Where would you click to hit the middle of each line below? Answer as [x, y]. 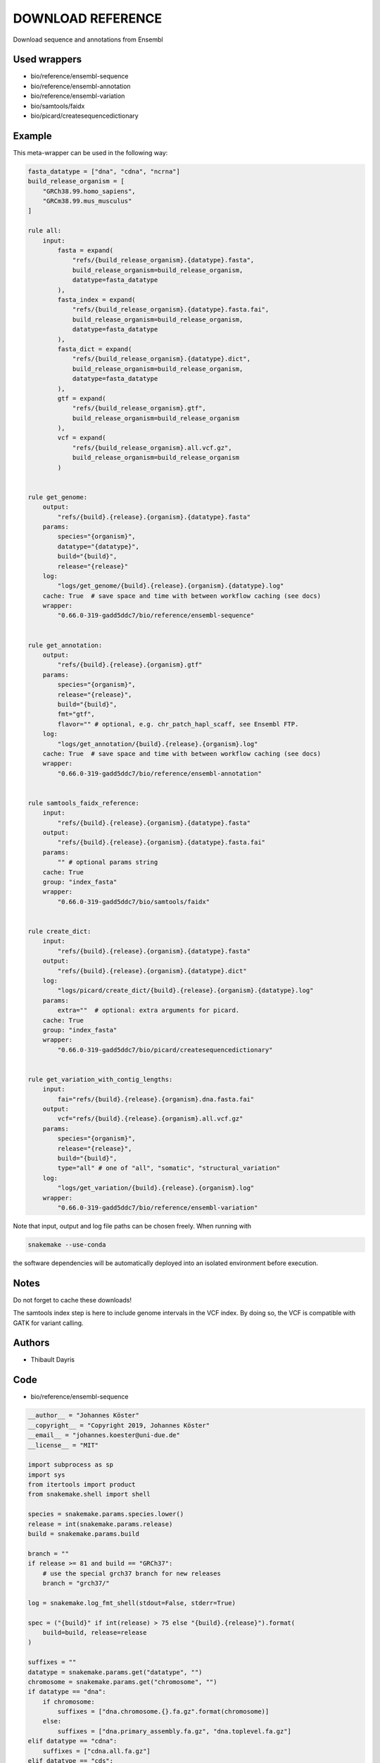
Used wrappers [47, 60]
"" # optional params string [108, 862]
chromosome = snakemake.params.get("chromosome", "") [122, 1682]
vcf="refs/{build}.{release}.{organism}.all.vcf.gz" [150, 1119]
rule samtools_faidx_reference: [84, 803]
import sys [46, 1475]
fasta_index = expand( [97, 299]
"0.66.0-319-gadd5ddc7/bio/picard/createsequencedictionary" [165, 1050]
